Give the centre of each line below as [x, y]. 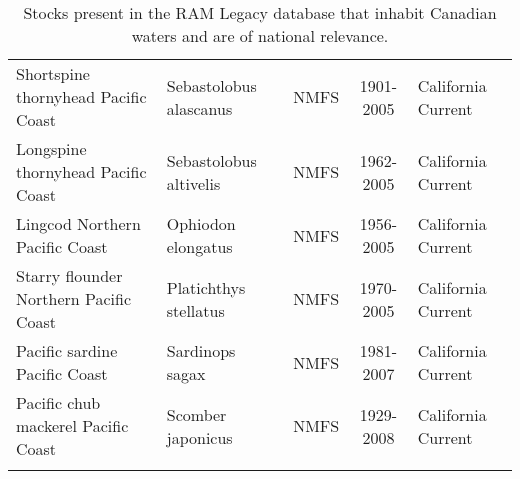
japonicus [199, 437]
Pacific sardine [67, 350]
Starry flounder [69, 275]
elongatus [199, 246]
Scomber [196, 414]
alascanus [199, 108]
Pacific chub [58, 402]
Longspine [51, 148]
